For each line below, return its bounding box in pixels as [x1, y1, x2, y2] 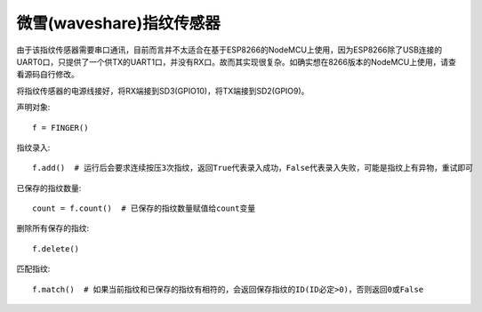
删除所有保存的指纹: [16, 223, 90, 234]
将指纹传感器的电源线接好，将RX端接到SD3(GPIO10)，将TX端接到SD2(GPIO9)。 [16, 85, 309, 96]
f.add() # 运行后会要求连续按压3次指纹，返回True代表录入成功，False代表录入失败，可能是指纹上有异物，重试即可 [32, 163, 474, 173]
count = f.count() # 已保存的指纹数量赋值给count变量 [32, 204, 256, 213]
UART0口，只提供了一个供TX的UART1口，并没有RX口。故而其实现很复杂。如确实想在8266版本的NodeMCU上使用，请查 [16, 56, 457, 67]
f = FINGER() [32, 123, 89, 132]
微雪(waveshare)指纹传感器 [16, 13, 221, 33]
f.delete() [32, 244, 80, 253]
